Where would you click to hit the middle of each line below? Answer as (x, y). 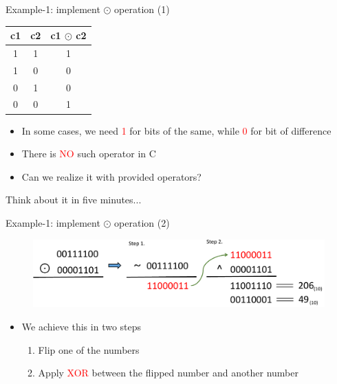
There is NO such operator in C (89, 154)
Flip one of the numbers (89, 349)
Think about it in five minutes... (74, 200)
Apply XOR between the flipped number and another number (168, 373)
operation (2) (142, 222)
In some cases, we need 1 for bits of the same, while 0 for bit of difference (176, 130)
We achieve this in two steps (81, 327)
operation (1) (142, 9)
